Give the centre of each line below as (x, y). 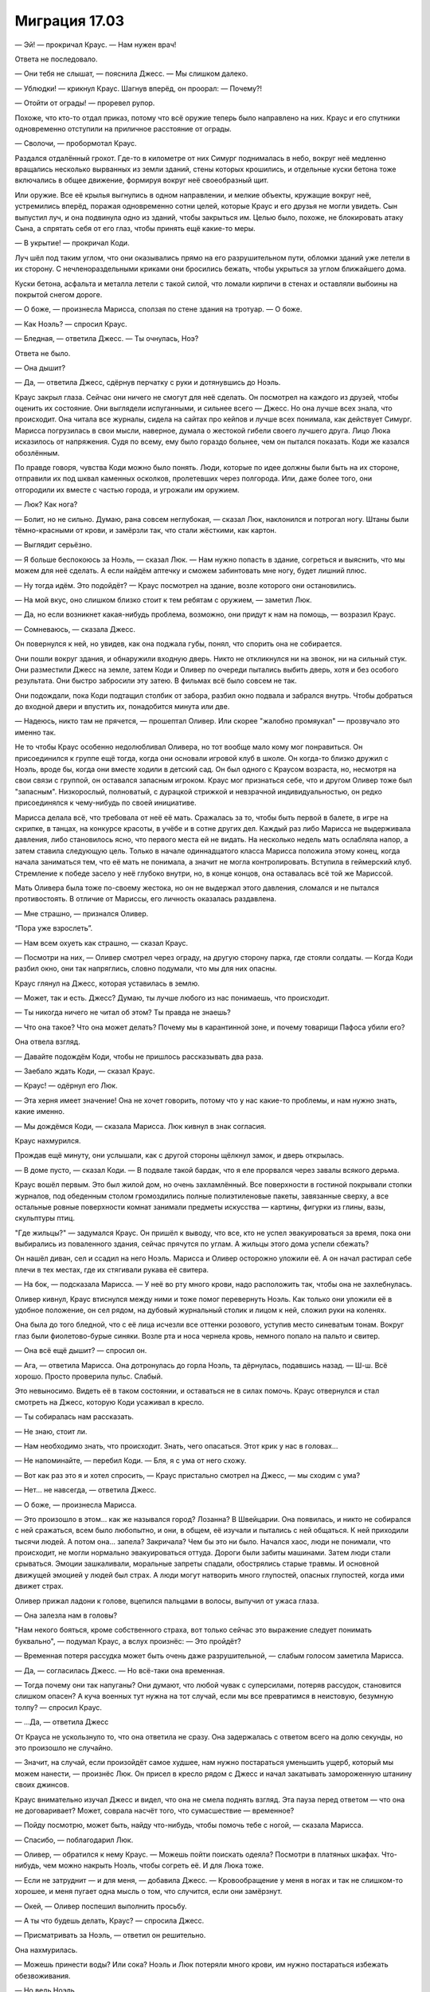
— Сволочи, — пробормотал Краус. (76, 143)
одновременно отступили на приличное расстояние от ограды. (123, 128)
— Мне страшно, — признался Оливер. (82, 913)
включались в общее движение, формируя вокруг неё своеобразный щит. (142, 180)
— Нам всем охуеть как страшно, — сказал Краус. (102, 943)
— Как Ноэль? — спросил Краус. (71, 324)
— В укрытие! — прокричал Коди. (72, 243)
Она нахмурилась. (46, 1950)
